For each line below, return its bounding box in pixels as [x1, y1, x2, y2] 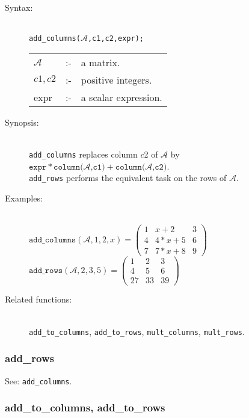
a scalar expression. [81, 90, 162, 104]
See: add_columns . [5, 374, 72, 387]
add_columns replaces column [29, 148, 138, 161]
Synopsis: [5, 115, 39, 128]
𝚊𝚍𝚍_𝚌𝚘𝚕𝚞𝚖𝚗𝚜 [29, 236, 76, 245]
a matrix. [81, 55, 120, 69]
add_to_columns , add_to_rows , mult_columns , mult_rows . [29, 325, 245, 337]
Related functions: [5, 293, 72, 306]
